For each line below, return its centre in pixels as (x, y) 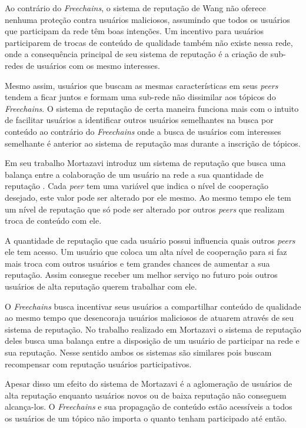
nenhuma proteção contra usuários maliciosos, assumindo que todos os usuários (147, 19)
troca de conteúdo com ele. (53, 220)
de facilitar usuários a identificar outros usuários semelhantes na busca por (139, 120)
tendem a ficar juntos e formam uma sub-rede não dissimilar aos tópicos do (140, 97)
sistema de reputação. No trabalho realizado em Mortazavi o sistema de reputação (153, 329)
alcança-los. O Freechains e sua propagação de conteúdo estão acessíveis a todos (149, 407)
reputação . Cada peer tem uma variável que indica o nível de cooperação (137, 186)
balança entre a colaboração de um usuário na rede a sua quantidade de (134, 174)
